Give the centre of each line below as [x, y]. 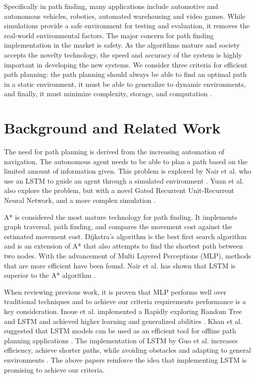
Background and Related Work [112, 128]
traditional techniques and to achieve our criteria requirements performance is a [125, 301]
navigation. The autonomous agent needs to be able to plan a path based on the [126, 161]
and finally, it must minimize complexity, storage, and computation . [108, 94]
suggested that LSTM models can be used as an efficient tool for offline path [120, 331]
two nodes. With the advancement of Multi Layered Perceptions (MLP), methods [127, 255]
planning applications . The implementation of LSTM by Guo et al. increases [121, 340]
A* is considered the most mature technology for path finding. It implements [121, 217]
